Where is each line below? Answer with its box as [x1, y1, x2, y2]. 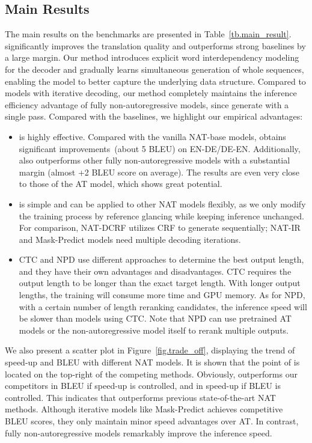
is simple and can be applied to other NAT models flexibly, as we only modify [19, 197, 306, 210]
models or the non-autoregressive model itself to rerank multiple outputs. [19, 323, 289, 336]
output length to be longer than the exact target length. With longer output [19, 276, 301, 289]
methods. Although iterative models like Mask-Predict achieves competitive [5, 403, 283, 415]
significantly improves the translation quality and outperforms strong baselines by [5, 39, 306, 52]
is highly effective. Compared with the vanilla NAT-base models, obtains [19, 130, 286, 142]
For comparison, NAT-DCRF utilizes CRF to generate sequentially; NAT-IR [19, 221, 301, 234]
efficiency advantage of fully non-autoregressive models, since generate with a [5, 98, 289, 111]
